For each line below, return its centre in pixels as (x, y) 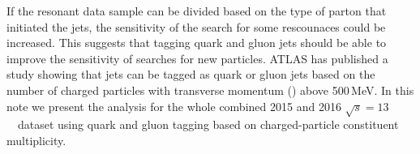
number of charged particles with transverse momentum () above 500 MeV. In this (210, 90)
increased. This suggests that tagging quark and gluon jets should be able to (197, 43)
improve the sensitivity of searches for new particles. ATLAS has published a (197, 58)
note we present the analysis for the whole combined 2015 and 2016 (174, 106)
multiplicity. (36, 140)
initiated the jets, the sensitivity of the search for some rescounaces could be (196, 26)
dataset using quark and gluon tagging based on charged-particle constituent (208, 124)
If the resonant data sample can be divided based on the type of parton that (197, 11)
